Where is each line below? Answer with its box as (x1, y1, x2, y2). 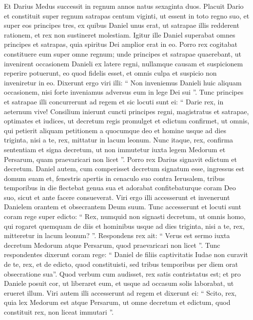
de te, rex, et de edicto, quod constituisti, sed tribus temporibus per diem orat (4, 259, 238, 269)
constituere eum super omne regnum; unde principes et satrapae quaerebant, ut (4, 48, 242, 59)
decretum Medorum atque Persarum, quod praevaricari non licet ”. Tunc (4, 240, 220, 250)
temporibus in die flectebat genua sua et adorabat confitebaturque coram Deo (4, 182, 236, 193)
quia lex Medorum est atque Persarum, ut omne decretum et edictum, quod (4, 297, 231, 307)
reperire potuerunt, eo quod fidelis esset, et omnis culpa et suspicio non (4, 68, 217, 78)
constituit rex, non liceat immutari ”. (4, 307, 114, 317)
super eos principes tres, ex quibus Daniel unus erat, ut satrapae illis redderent (4, 20, 239, 30)
